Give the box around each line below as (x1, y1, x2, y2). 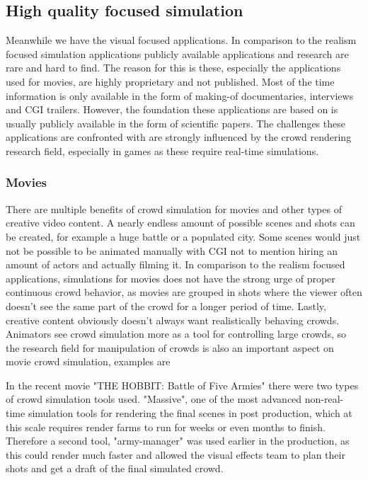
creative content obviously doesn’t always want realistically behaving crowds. (6, 312, 340, 327)
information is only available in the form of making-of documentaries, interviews (6, 88, 354, 103)
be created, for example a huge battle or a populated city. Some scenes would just (6, 229, 361, 244)
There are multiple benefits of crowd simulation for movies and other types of (6, 201, 342, 216)
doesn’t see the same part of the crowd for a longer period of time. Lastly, (6, 298, 326, 313)
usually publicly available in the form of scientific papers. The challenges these (6, 115, 345, 130)
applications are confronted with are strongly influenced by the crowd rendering (6, 130, 352, 144)
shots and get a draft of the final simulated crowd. (6, 461, 224, 476)
